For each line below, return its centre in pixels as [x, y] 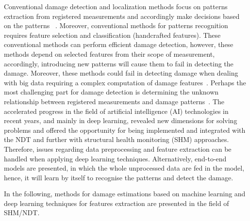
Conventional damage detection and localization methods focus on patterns [116, 6]
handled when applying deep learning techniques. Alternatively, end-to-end [115, 158]
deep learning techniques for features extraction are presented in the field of [117, 203]
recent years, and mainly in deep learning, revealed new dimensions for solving [121, 120]
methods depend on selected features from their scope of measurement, [109, 54]
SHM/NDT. [22, 213]
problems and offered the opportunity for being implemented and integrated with [125, 130]
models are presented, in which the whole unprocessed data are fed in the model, [124, 168]
